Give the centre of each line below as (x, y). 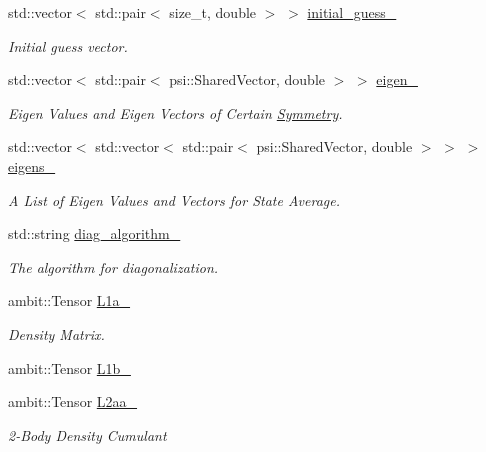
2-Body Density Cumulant (87, 434)
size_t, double (213, 12)
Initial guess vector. (68, 45)
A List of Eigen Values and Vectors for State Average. (174, 199)
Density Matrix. (56, 333)
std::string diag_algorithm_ (94, 233)
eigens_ (32, 165)
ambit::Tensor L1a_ (69, 300)
